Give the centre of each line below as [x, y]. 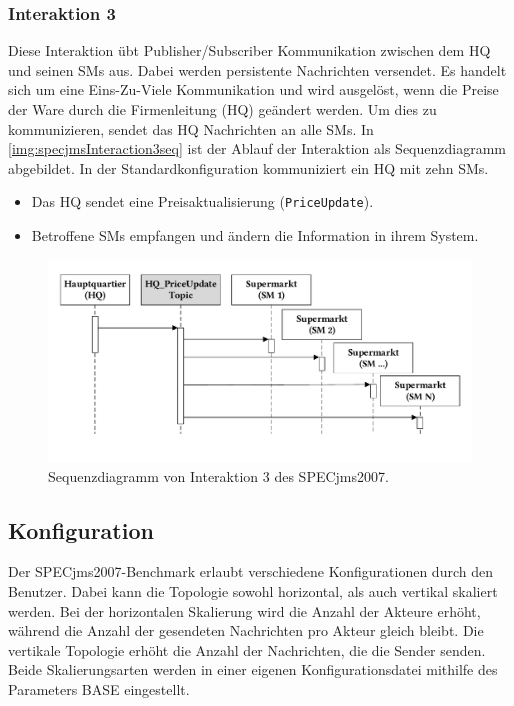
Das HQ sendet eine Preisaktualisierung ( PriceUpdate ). [202, 201]
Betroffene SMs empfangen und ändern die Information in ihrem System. [255, 235]
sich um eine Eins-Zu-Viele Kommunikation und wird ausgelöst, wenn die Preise [253, 89]
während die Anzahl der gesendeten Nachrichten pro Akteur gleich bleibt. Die [246, 630]
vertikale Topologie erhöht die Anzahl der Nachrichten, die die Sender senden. [247, 649]
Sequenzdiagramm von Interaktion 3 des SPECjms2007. [218, 475]
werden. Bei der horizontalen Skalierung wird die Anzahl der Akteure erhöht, [244, 610]
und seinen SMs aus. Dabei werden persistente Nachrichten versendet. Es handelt [257, 69]
